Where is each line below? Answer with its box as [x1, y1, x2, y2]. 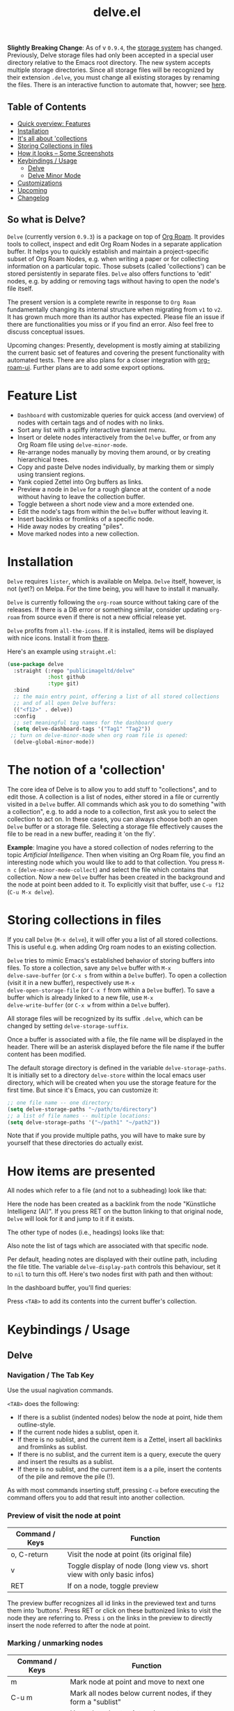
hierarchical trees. [17, 455, 70, 464]
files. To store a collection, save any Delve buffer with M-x [7, 963, 171, 972]
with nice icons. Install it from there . [7, 633, 110, 642]
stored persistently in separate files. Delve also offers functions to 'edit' [7, 269, 212, 278]
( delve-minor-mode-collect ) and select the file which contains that [18, 866, 209, 873]
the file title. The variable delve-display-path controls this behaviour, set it [7, 1263, 221, 1271]
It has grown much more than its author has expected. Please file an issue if [7, 312, 225, 321]
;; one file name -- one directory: [7, 1099, 114, 1106]
